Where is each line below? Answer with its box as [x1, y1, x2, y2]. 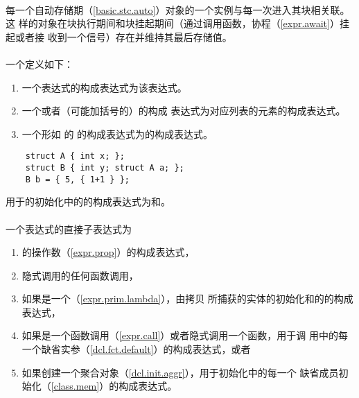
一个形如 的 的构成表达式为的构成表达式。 [21, 126, 213, 141]
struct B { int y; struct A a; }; [25, 163, 184, 173]
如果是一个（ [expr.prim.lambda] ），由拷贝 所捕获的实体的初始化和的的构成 [21, 291, 353, 306]
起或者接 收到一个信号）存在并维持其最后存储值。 [6, 29, 232, 44]
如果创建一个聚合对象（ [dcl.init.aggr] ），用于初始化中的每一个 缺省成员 [21, 365, 339, 379]
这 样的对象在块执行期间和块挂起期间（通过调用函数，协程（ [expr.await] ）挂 [6, 16, 349, 31]
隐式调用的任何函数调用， [21, 268, 139, 282]
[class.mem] [51, 379, 100, 393]
